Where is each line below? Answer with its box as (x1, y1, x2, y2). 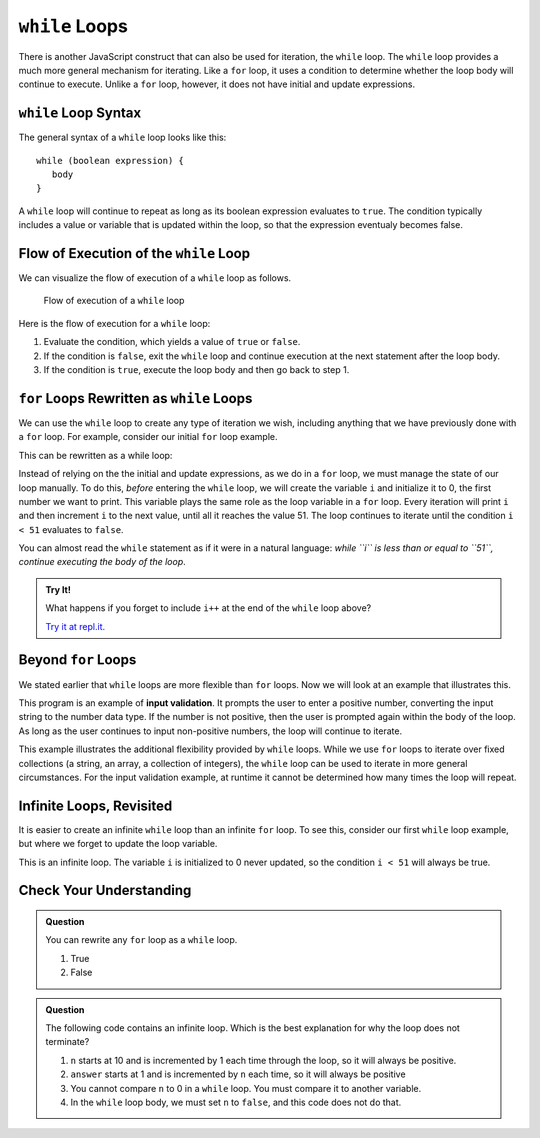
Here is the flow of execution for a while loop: (18, 317, 211, 329)
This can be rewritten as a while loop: (18, 449, 173, 461)
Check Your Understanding (18, 882, 192, 899)
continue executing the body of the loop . (18, 556, 187, 568)
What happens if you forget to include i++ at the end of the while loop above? (45, 602, 372, 614)
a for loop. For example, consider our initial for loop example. (18, 431, 278, 443)
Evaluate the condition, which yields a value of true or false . (43, 336, 301, 348)
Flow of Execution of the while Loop (18, 245, 250, 262)
